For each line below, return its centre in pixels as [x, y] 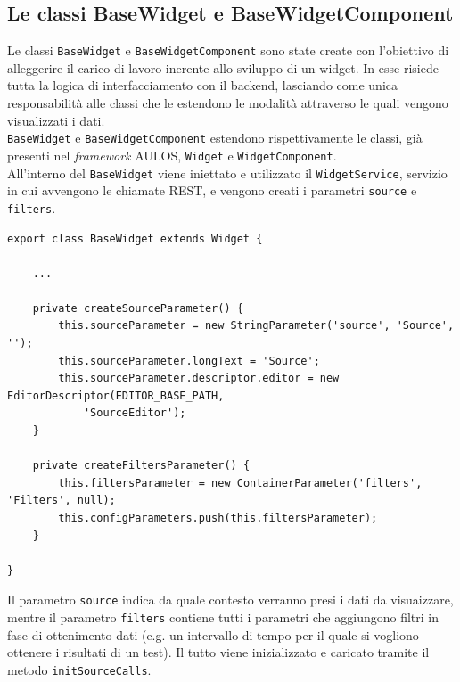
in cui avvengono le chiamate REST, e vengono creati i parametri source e [212, 190]
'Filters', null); [62, 501]
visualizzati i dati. [56, 120]
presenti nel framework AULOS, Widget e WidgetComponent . [172, 155]
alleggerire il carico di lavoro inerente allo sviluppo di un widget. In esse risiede [223, 67]
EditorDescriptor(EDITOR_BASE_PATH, [116, 395]
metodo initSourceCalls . [79, 669]
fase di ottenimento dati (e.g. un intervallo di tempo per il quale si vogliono [213, 634]
